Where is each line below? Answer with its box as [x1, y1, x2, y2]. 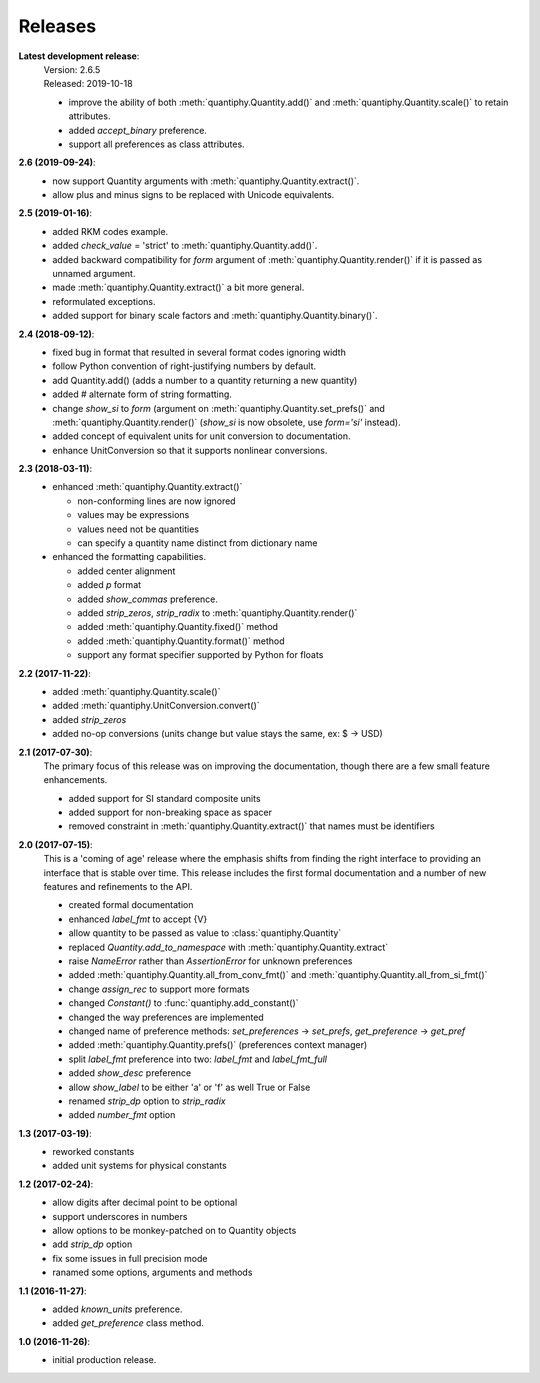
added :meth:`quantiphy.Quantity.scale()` [52, 685, 221, 697]
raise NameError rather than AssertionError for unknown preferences [68, 955, 354, 967]
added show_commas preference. [77, 593, 219, 605]
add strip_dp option [52, 1238, 133, 1250]
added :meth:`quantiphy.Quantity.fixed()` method [77, 621, 279, 633]
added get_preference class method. [52, 1317, 204, 1329]
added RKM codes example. [52, 225, 169, 237]
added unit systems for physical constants [52, 1160, 227, 1172]
